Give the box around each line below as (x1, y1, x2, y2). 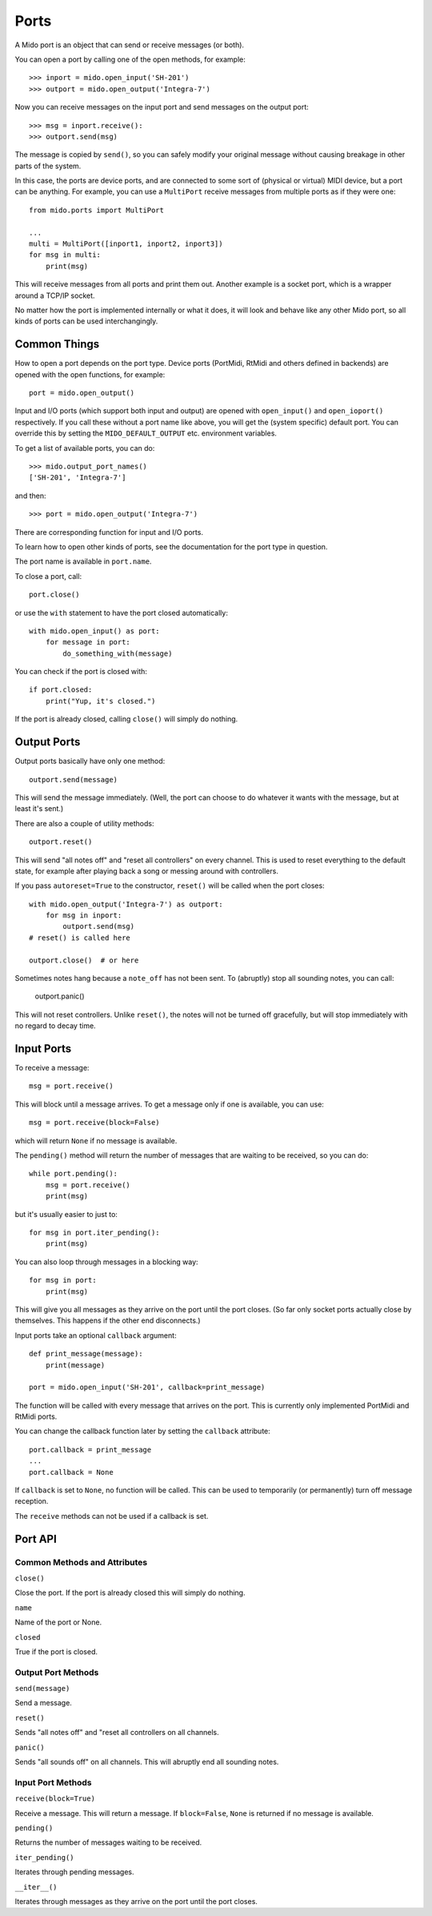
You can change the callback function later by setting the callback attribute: (14, 1426, 271, 1436)
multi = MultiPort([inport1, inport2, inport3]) (29, 239, 223, 248)
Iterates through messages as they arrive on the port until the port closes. (14, 1896, 258, 1906)
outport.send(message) (29, 775, 118, 784)
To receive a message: (14, 1063, 90, 1073)
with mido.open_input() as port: (29, 626, 160, 636)
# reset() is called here (29, 933, 131, 942)
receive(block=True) (14, 1794, 96, 1803)
